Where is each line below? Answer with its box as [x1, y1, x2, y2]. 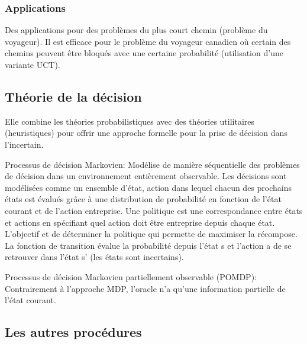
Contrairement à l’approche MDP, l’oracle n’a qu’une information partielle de [5, 282, 286, 294]
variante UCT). [5, 59, 60, 70]
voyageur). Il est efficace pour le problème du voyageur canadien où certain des [5, 35, 291, 47]
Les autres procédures [5, 323, 142, 341]
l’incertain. [5, 138, 44, 150]
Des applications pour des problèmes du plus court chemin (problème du [5, 24, 268, 36]
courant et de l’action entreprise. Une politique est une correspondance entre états [5, 204, 303, 216]
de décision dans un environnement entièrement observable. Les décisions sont [5, 170, 287, 182]
